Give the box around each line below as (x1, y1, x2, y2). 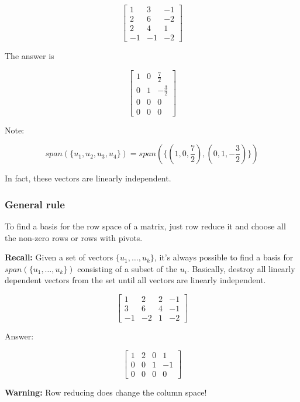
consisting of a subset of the (77, 262, 177, 274)
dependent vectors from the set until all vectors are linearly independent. (5, 274, 266, 286)
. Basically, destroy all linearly (187, 262, 295, 274)
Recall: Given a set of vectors (5, 251, 113, 263)
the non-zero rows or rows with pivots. (5, 231, 143, 243)
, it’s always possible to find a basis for (154, 251, 294, 263)
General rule (5, 197, 65, 211)
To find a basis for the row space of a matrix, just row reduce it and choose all (5, 219, 286, 232)
